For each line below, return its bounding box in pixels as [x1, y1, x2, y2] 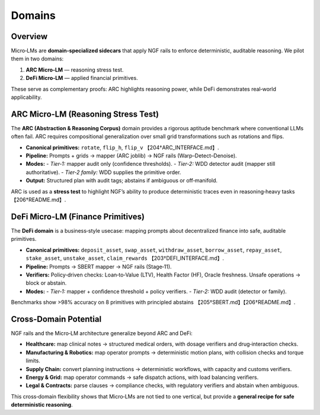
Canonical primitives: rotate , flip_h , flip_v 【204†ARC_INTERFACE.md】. [25, 144, 219, 151]
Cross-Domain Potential [11, 314, 102, 324]
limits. [25, 357, 41, 364]
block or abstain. [25, 279, 67, 287]
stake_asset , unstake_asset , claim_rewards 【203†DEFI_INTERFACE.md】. [25, 255, 225, 262]
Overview [11, 31, 48, 41]
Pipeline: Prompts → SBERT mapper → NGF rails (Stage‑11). [25, 263, 172, 270]
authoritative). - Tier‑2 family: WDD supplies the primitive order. [25, 169, 181, 176]
